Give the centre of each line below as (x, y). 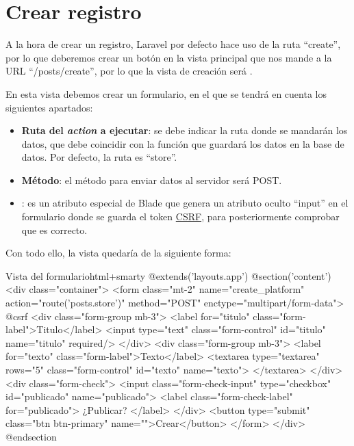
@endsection (31, 436)
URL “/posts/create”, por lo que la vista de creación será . (129, 71)
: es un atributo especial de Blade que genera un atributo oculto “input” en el (185, 203)
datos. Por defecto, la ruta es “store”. (99, 157)
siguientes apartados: (49, 107)
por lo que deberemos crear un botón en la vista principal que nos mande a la (169, 57)
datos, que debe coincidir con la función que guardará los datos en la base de (183, 143)
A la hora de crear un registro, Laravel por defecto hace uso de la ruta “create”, (173, 44)
